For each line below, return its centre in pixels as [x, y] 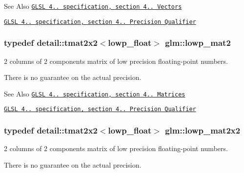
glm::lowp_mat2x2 [203, 130]
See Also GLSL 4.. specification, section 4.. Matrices [95, 93]
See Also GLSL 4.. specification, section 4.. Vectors [93, 6]
